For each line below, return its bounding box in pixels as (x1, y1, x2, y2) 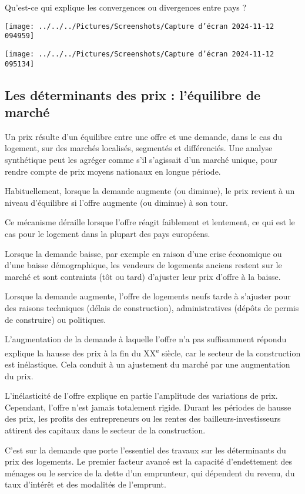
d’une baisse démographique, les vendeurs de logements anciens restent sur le (5, 259, 282, 271)
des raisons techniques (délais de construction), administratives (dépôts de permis (5, 301, 299, 313)
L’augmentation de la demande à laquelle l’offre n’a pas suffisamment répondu (5, 333, 287, 345)
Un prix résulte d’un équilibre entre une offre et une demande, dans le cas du (5, 130, 283, 142)
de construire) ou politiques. (5, 313, 106, 325)
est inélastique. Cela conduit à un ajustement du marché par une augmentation (5, 358, 290, 370)
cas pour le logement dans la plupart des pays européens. (5, 227, 210, 239)
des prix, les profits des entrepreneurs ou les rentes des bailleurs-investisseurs (5, 412, 281, 425)
